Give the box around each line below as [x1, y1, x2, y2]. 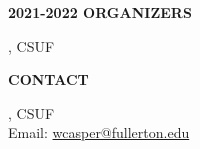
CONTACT [8, 69, 89, 90]
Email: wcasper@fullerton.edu [8, 122, 190, 143]
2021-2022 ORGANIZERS [8, 2, 192, 22]
